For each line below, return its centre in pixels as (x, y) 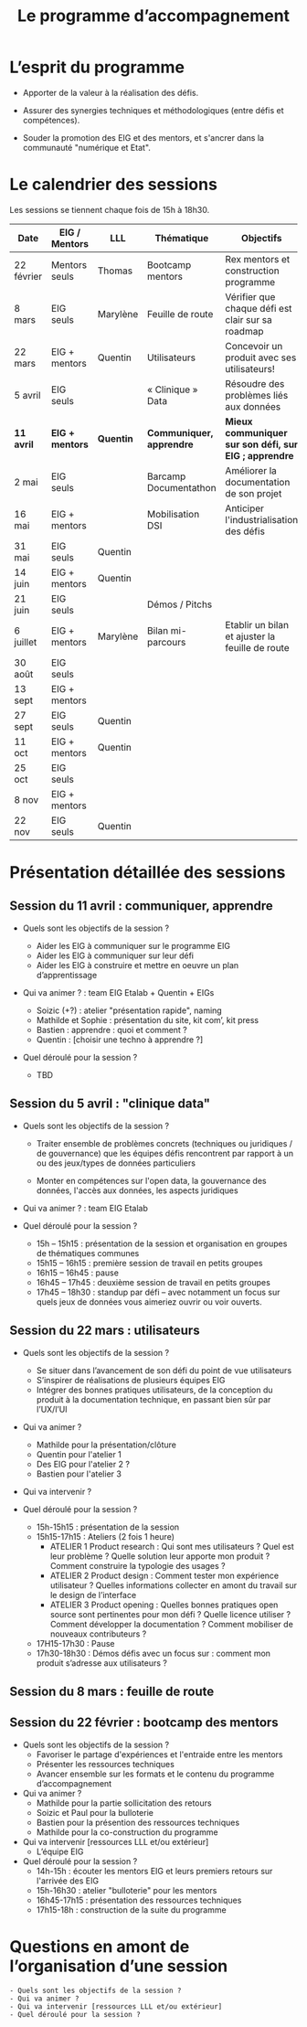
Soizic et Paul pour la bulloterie (95, 1812)
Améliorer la (251, 470)
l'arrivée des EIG (67, 1881)
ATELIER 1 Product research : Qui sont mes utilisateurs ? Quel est (172, 1546)
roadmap (244, 331)
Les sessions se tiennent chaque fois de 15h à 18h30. (110, 209)
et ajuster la (250, 636)
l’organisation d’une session (119, 1966)
